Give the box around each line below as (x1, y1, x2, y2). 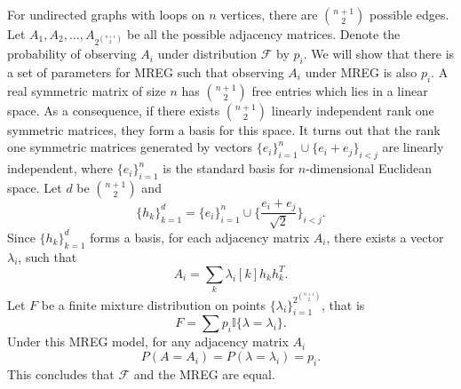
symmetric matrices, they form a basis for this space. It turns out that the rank (7, 120, 441, 139)
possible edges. (370, 5, 449, 23)
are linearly (382, 138, 444, 156)
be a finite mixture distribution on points (41, 295, 266, 314)
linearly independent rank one (271, 100, 434, 119)
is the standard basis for (163, 159, 295, 178)
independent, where (7, 159, 114, 178)
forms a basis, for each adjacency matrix (90, 227, 310, 246)
